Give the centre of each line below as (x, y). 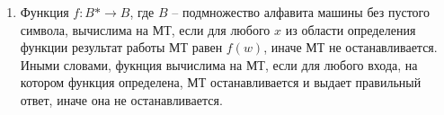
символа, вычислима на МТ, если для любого (145, 29)
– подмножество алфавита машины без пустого (301, 12)
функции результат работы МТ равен (121, 47)
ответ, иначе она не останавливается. (121, 99)
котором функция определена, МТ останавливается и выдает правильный (221, 82)
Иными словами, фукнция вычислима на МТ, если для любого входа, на (219, 64)
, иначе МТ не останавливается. (351, 47)
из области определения (351, 29)
